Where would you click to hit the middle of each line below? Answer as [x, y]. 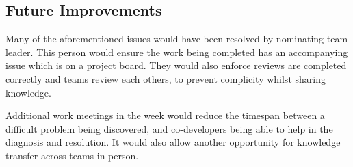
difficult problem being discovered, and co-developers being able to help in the [169, 128]
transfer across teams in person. [72, 155]
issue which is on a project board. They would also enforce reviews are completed [176, 65]
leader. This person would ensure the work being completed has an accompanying [177, 52]
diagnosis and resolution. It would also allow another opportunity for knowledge [173, 142]
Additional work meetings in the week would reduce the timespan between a [165, 115]
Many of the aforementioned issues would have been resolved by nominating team [177, 39]
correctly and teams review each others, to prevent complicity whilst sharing [166, 78]
